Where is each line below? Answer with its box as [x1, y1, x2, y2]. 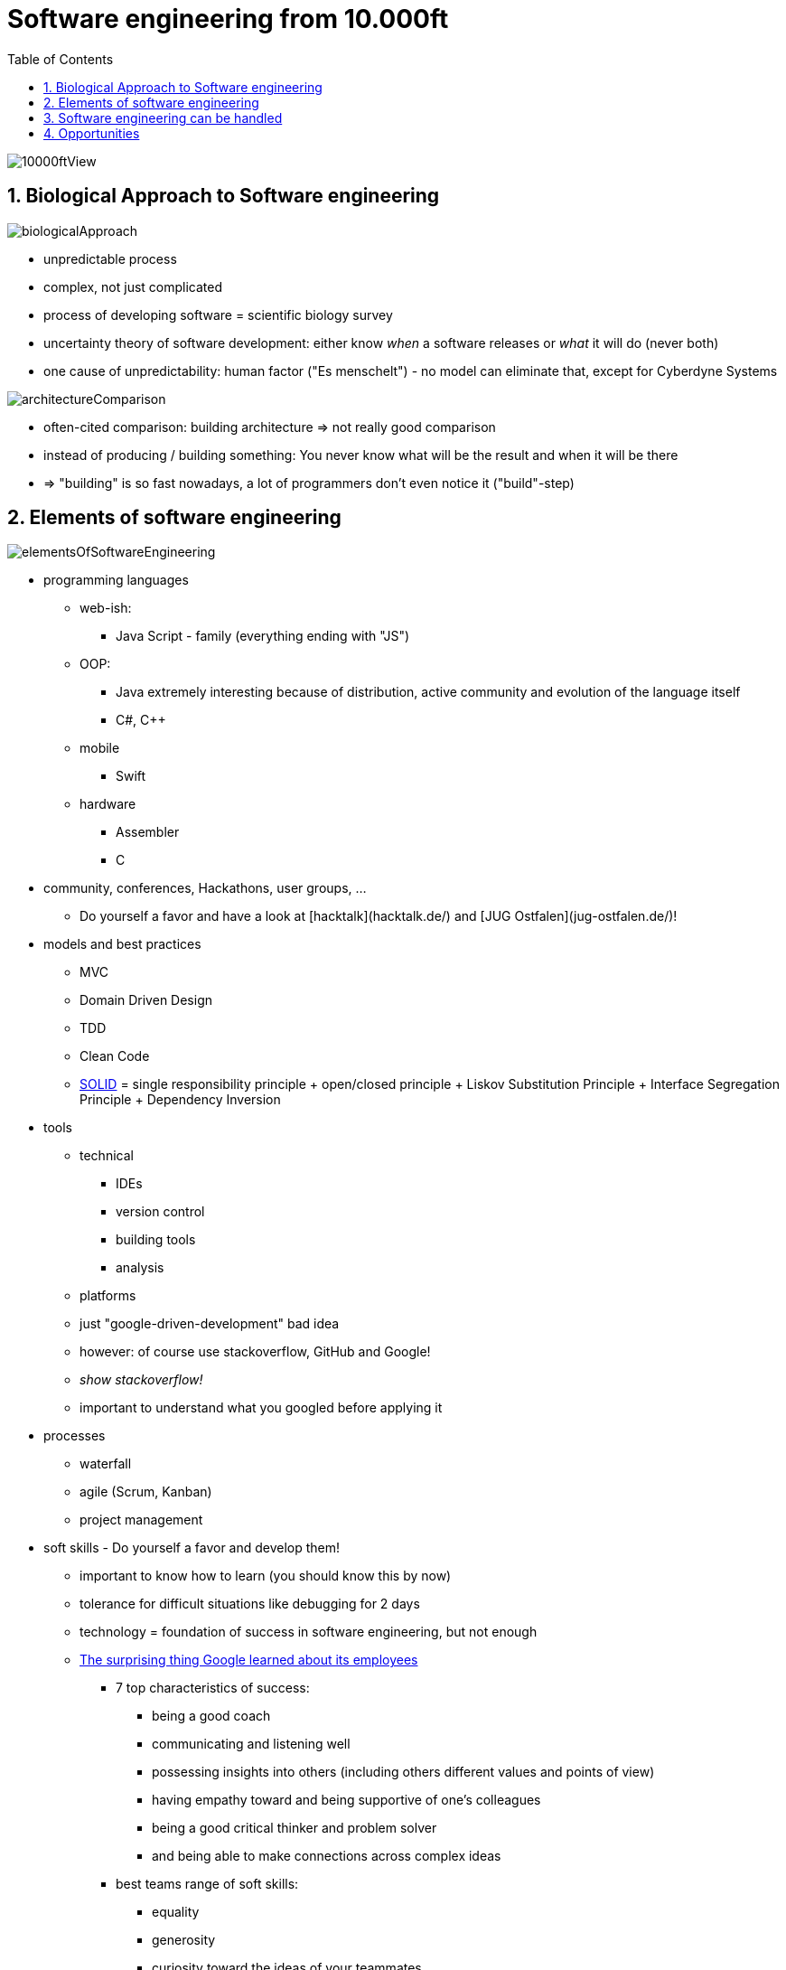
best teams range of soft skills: [116, 1876, 299, 1892]
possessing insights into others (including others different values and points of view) [152, 1764, 655, 1780]
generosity [152, 1932, 216, 1948]
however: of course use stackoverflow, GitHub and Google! [80, 1344, 431, 1360]
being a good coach [152, 1708, 271, 1724]
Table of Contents [7, 51, 114, 67]
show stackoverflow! [80, 1372, 203, 1388]
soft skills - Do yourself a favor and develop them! [43, 1540, 341, 1556]
